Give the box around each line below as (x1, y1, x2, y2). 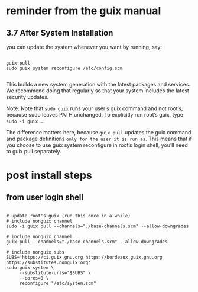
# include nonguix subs (6, 249, 65, 255)
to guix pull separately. (6, 148, 61, 155)
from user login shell (6, 192, 84, 202)
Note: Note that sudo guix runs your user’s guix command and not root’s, (6, 105, 183, 112)
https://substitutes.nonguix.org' (6, 259, 92, 265)
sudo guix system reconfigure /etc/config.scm (6, 65, 123, 71)
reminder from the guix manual (6, 4, 161, 18)
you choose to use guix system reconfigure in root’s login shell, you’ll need (6, 142, 188, 149)
